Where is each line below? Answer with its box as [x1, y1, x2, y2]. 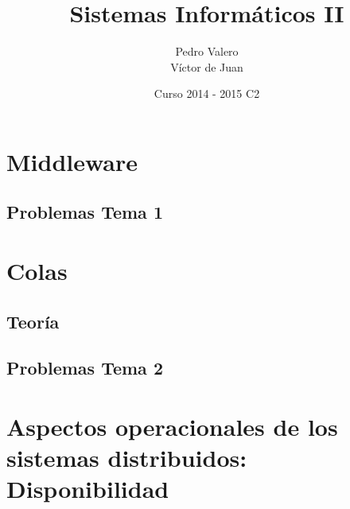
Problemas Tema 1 [6, 200, 163, 224]
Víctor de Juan [170, 58, 243, 75]
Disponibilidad [6, 472, 169, 505]
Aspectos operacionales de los [6, 410, 338, 442]
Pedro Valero [175, 43, 239, 60]
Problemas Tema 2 [6, 356, 163, 380]
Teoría [6, 309, 60, 333]
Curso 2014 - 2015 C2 [154, 85, 260, 102]
